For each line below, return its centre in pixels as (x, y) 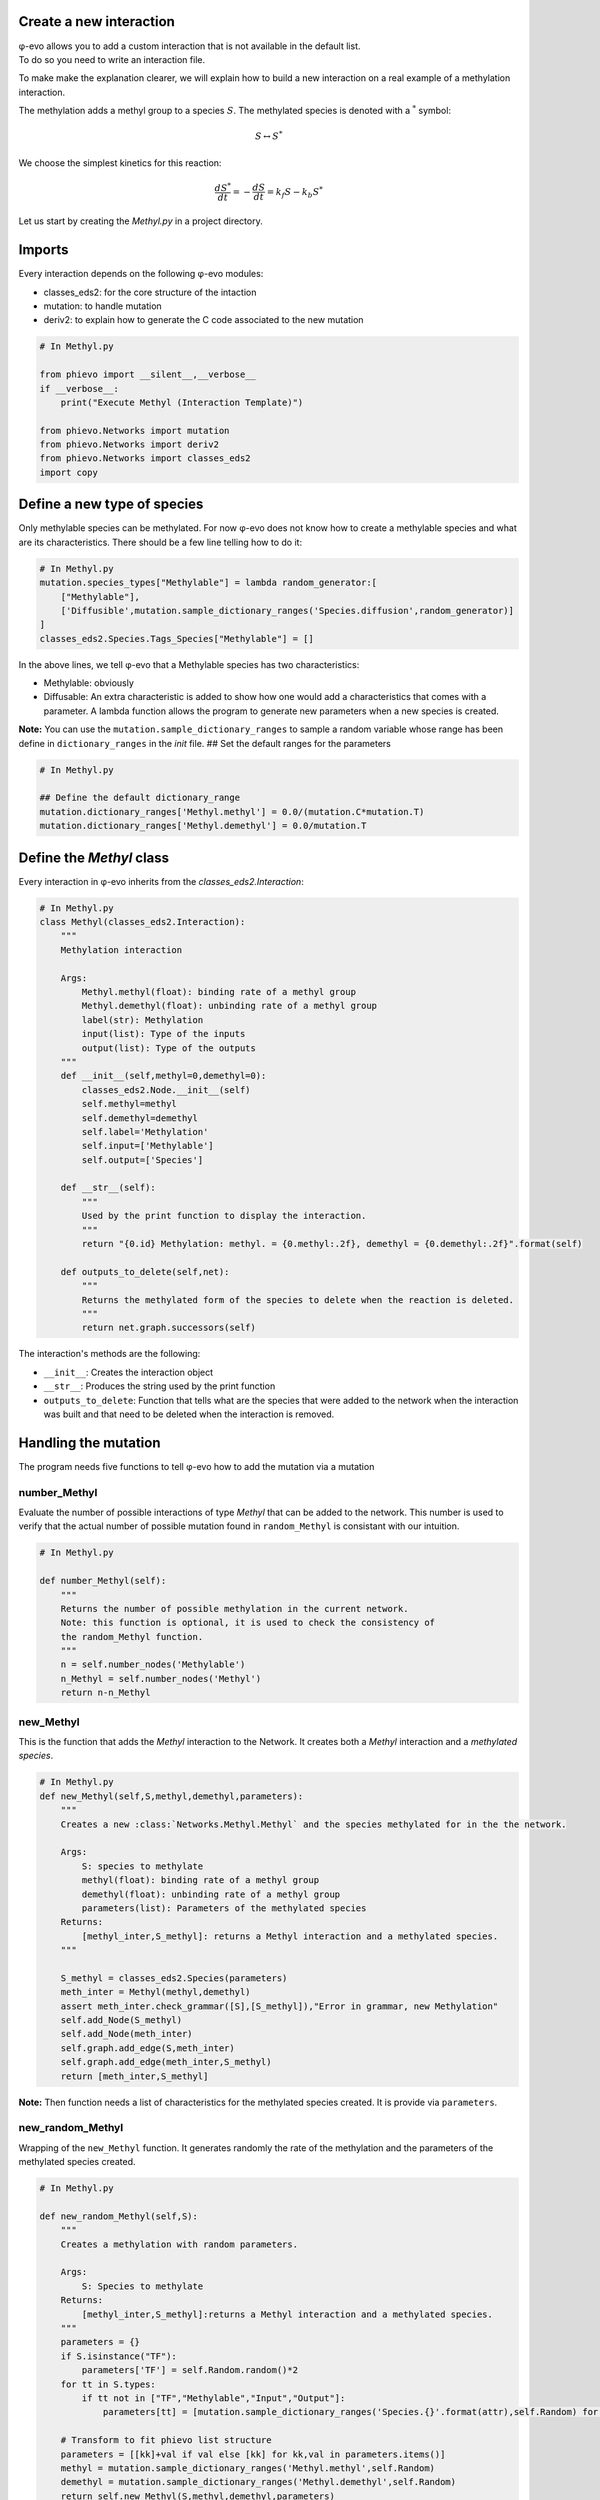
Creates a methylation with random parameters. (179, 2244)
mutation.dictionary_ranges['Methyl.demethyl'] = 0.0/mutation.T (203, 826)
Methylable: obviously (89, 683)
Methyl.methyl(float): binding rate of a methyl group (219, 992)
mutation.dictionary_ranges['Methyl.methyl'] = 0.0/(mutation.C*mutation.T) (232, 811)
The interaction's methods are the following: (109, 1354)
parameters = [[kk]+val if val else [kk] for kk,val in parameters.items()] (253, 2454)
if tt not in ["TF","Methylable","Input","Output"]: (213, 2398)
